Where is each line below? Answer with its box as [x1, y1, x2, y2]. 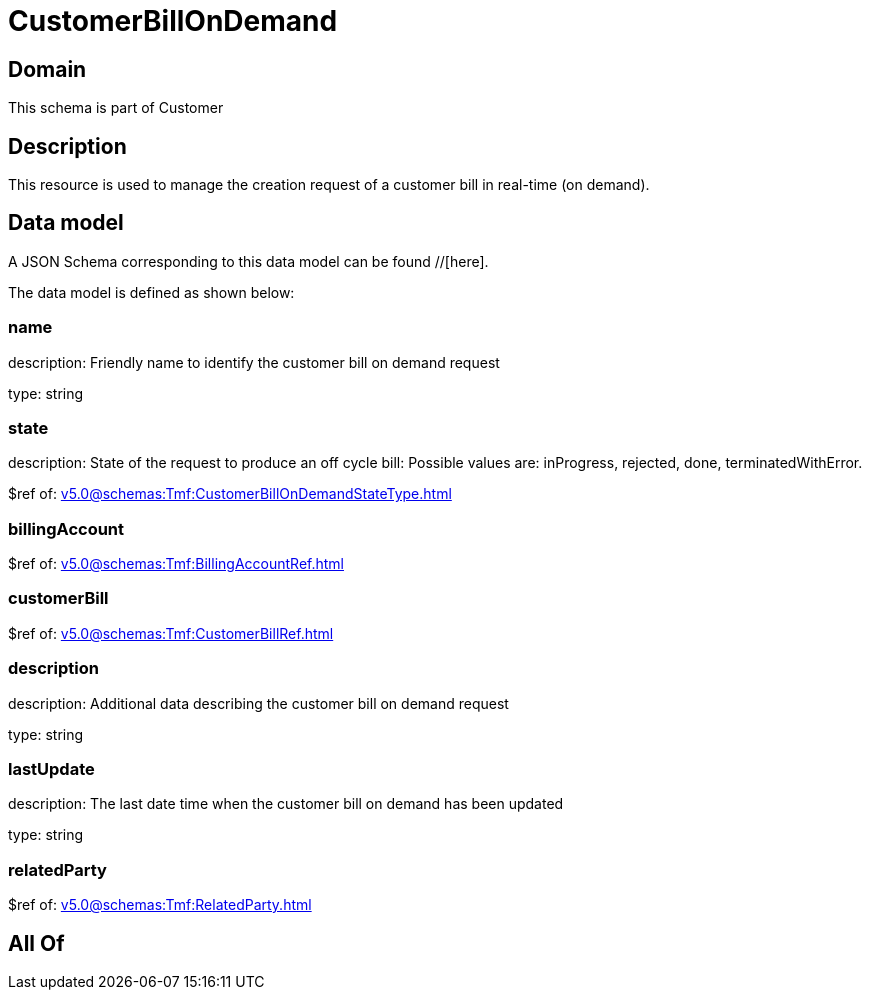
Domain [8, 56, 87, 82]
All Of [8, 930, 65, 956]
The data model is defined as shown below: [8, 283, 295, 301]
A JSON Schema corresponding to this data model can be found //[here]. [8, 252, 489, 270]
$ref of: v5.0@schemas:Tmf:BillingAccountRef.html [8, 555, 344, 573]
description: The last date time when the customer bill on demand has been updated [8, 795, 564, 813]
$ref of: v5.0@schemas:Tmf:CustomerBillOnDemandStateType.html [8, 485, 452, 503]
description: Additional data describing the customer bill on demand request [8, 694, 509, 712]
